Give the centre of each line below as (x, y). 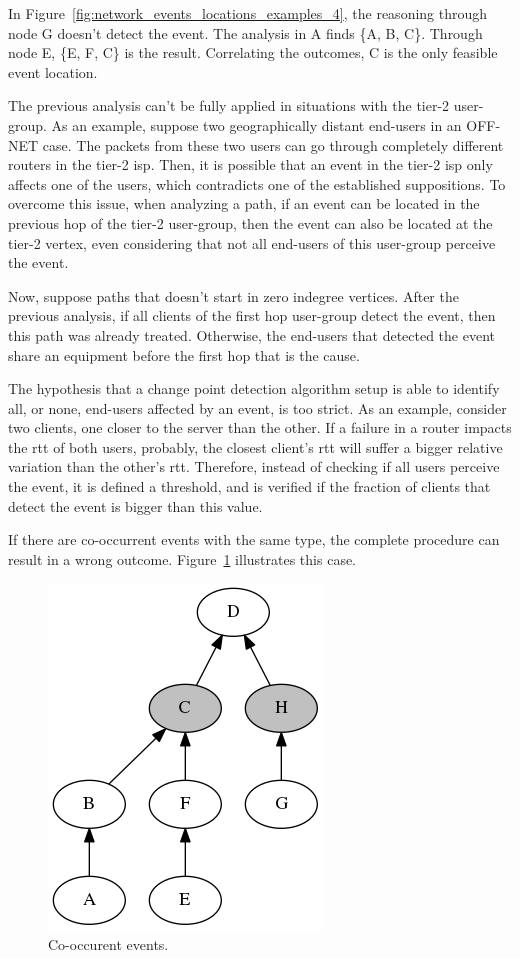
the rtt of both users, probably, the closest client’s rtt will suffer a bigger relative (255, 446)
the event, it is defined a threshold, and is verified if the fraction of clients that (249, 486)
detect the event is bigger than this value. (135, 505)
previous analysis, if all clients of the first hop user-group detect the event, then (252, 315)
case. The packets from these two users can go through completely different (273, 144)
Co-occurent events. (108, 944)
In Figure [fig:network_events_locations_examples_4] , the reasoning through (248, 13)
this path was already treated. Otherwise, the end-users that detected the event (252, 334)
